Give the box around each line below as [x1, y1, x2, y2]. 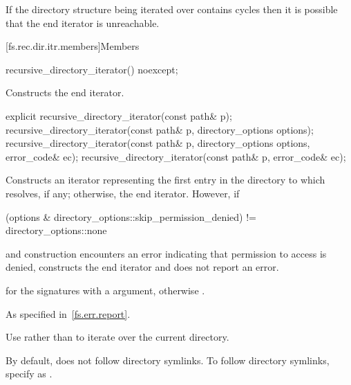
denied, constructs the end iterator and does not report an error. [6, 260, 279, 274]
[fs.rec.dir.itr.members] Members [6, 39, 140, 53]
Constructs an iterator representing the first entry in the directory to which [6, 172, 325, 187]
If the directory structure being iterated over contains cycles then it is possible [6, 2, 338, 16]
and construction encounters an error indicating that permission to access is [6, 246, 327, 260]
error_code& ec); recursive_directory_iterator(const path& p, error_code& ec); [6, 149, 346, 163]
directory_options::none [6, 223, 107, 238]
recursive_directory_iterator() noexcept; [6, 62, 178, 76]
